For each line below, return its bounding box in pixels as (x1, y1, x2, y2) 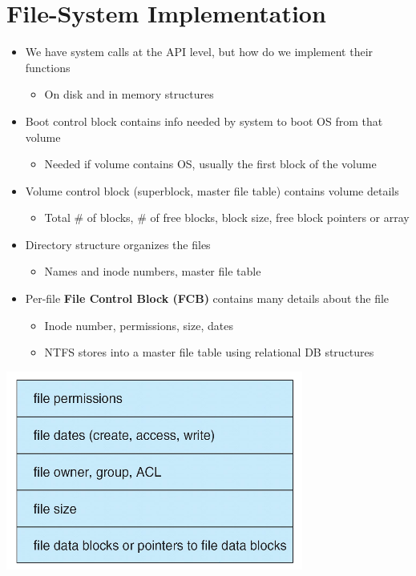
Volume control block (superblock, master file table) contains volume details (25, 182, 399, 199)
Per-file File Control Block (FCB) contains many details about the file (25, 290, 390, 307)
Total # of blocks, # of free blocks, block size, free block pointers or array (44, 209, 410, 226)
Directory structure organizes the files (25, 236, 211, 252)
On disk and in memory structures (44, 86, 214, 103)
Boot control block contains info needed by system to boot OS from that (25, 112, 383, 129)
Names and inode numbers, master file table (44, 263, 261, 280)
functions (25, 58, 71, 75)
